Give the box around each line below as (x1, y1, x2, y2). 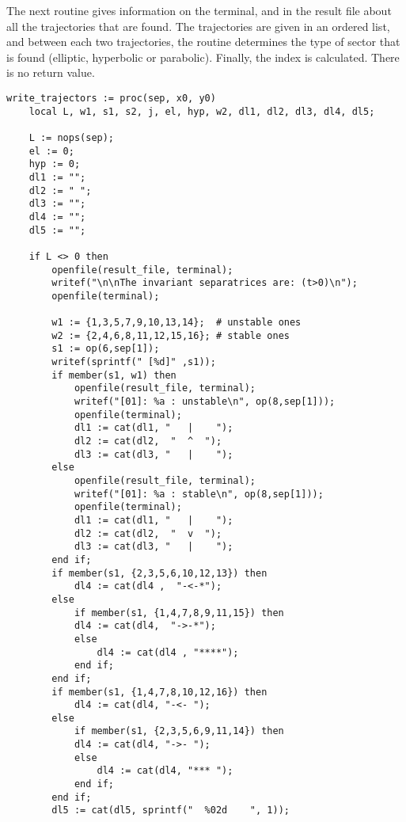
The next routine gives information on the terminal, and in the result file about (6, 2, 392, 18)
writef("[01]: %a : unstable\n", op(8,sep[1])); (74, 396, 336, 408)
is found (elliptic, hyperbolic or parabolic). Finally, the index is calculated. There (6, 48, 400, 65)
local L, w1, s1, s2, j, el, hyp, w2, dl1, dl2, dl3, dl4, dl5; (28, 105, 375, 117)
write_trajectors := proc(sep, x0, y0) (6, 92, 216, 104)
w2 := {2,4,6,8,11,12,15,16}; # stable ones (51, 329, 290, 341)
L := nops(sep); (28, 131, 115, 143)
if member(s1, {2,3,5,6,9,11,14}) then (74, 725, 284, 737)
